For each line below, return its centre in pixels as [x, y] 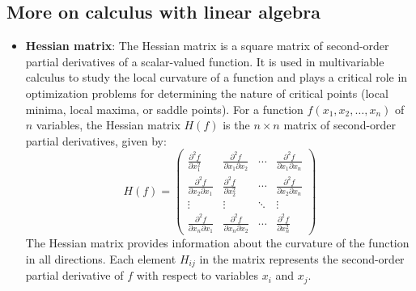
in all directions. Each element [101, 259]
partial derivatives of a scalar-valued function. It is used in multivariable [205, 61]
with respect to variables [197, 275]
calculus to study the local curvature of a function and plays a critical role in [216, 77]
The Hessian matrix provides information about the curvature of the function [217, 243]
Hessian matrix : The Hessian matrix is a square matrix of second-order [207, 46]
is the [236, 125]
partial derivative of [74, 275]
